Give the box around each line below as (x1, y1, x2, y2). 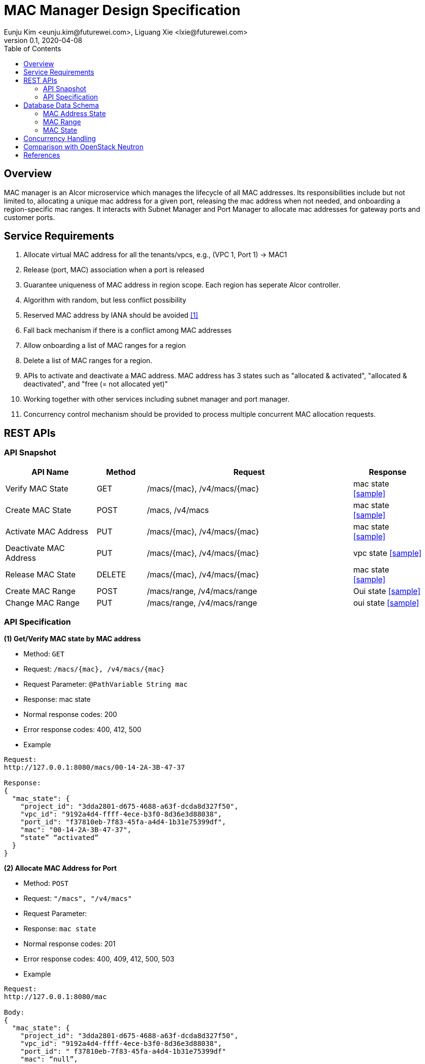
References (23, 150, 60, 159)
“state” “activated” (20, 834, 99, 842)
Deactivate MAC (5, 543, 65, 553)
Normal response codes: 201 (23, 940, 116, 948)
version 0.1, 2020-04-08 (4, 36, 82, 44)
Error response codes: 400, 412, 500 (23, 725, 142, 734)
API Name (31, 467, 69, 477)
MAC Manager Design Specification (4, 2, 241, 19)
